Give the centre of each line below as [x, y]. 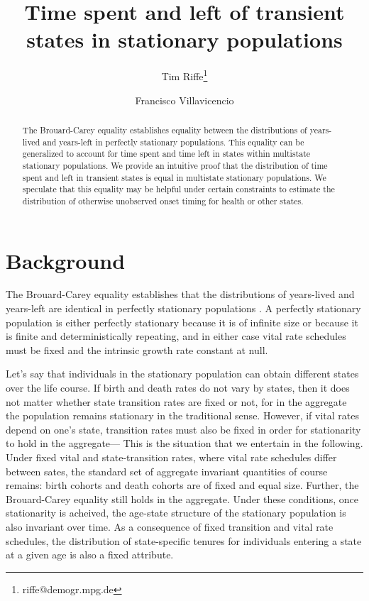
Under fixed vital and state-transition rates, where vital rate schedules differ [171, 457]
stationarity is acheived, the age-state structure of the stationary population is [176, 513]
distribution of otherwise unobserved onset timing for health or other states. [163, 200]
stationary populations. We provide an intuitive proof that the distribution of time [175, 165]
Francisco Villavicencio [184, 100]
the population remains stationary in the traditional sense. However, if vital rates [182, 415]
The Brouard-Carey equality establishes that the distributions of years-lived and [180, 294]
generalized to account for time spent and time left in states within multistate [166, 154]
